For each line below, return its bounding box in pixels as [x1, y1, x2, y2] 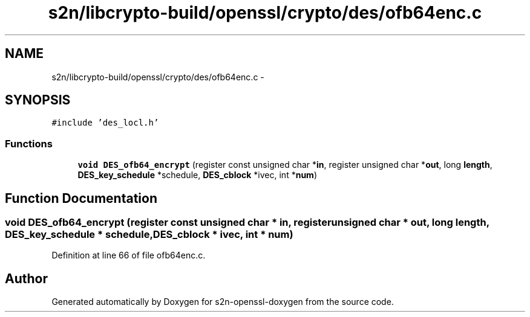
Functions [5, 137, 53, 150]
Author [5, 271, 48, 286]
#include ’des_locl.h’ [51, 118, 159, 128]
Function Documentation [5, 190, 157, 206]
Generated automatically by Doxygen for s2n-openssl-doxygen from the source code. [51, 296, 394, 307]
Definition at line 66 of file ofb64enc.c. [51, 250, 206, 261]
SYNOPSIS [5, 92, 71, 108]
